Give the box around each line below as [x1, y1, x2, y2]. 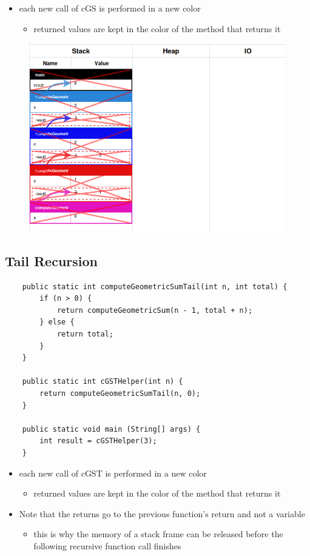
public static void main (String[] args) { [22, 424, 201, 434]
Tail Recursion [5, 251, 98, 270]
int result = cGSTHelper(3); [39, 437, 157, 446]
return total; [56, 330, 113, 339]
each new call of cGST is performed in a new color [19, 466, 207, 479]
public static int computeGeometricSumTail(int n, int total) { [22, 282, 288, 291]
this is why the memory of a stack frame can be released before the [33, 528, 283, 540]
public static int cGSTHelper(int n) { [22, 377, 183, 386]
